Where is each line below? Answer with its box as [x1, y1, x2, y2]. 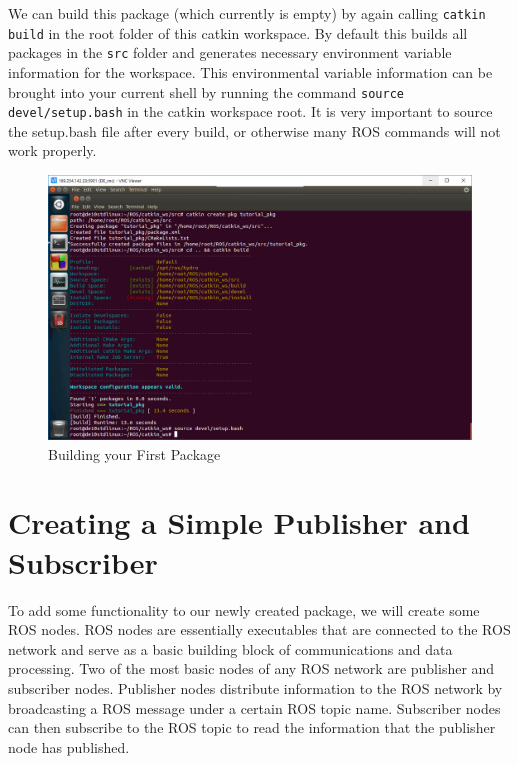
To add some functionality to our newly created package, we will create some [8, 599, 480, 620]
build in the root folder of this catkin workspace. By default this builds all [8, 22, 468, 43]
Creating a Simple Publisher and [8, 502, 470, 543]
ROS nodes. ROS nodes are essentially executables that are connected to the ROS [8, 619, 511, 640]
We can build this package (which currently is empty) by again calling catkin [8, 3, 486, 23]
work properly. [8, 140, 97, 161]
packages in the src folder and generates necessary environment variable [8, 42, 452, 63]
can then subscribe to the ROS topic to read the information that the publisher [8, 717, 496, 738]
